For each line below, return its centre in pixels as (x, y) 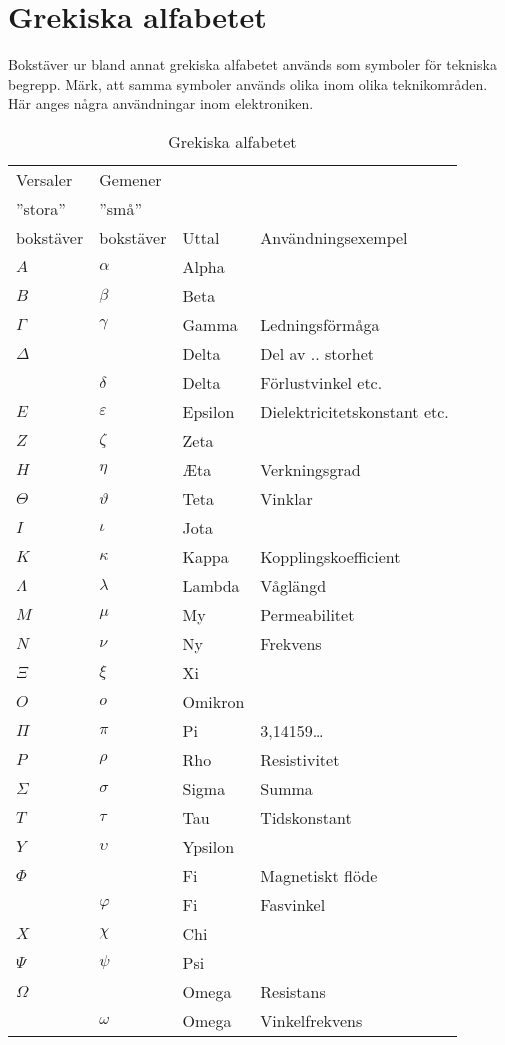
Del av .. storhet (317, 353)
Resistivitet (300, 759)
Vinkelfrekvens (311, 1020)
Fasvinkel (293, 904)
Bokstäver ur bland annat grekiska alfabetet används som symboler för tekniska (252, 64)
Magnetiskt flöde (319, 875)
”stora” (41, 208)
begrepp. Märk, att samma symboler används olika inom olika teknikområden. (248, 83)
